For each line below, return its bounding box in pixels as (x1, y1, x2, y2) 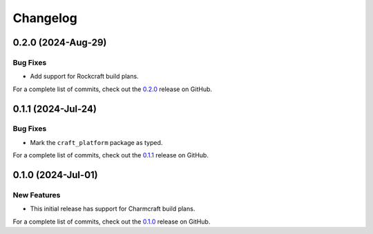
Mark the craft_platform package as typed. (30, 138, 163, 146)
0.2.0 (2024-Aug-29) (12, 37, 107, 48)
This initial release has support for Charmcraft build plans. (30, 204, 195, 213)
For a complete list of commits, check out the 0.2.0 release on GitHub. (12, 85, 213, 93)
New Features (12, 191, 61, 200)
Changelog (12, 10, 77, 26)
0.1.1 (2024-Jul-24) (12, 103, 97, 115)
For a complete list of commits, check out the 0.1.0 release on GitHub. (12, 217, 211, 226)
